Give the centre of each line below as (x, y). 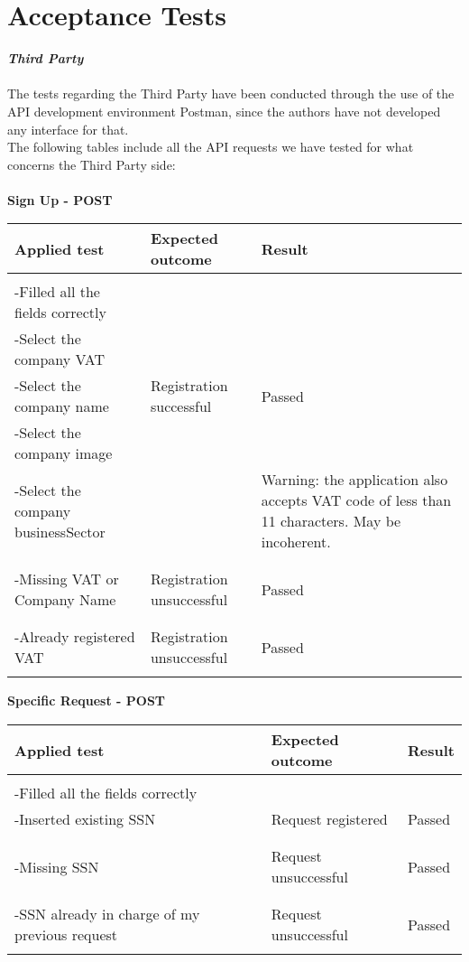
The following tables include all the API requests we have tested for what (211, 147)
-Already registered (75, 637)
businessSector (60, 531)
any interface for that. (68, 129)
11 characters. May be (331, 521)
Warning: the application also (354, 480)
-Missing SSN (57, 866)
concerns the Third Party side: (92, 164)
